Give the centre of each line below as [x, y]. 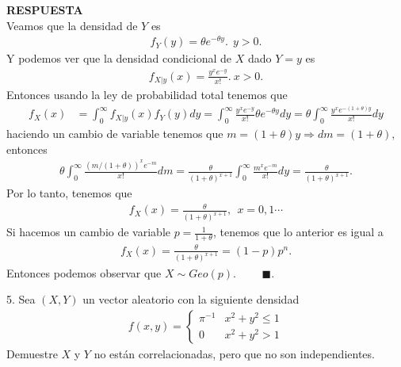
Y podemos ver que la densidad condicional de [119, 58]
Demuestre [32, 353]
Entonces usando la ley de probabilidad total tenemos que [147, 95]
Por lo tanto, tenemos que [69, 193]
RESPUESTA [45, 10]
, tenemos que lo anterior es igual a [298, 232]
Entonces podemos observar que [84, 272]
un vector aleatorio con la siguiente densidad [191, 299]
